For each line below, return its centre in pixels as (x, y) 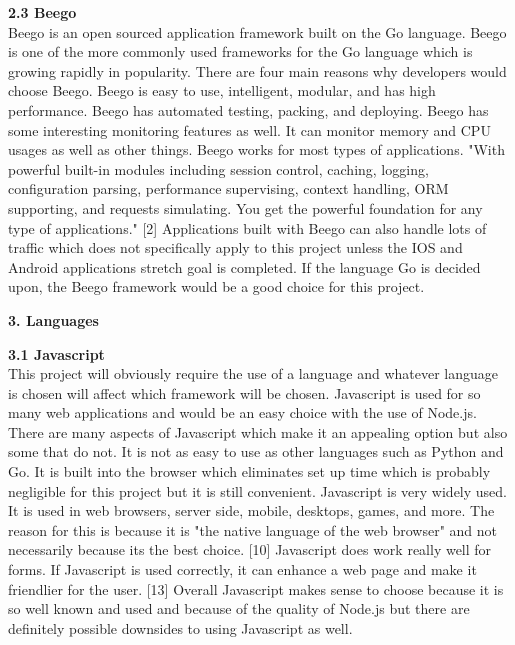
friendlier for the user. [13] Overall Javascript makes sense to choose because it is (256, 588)
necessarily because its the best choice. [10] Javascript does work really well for (250, 549)
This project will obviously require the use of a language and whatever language (253, 373)
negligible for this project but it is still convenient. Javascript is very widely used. (257, 490)
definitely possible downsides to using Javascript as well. (180, 627)
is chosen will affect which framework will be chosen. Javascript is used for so (244, 392)
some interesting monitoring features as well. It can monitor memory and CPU (249, 129)
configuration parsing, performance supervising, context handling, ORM (228, 188)
